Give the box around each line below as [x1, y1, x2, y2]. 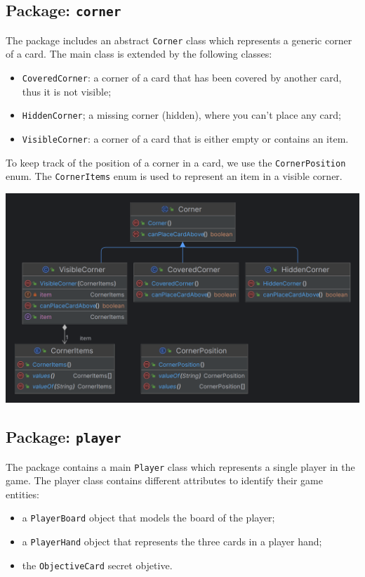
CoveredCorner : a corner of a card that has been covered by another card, [22, 70, 342, 85]
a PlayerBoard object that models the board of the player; [22, 510, 275, 525]
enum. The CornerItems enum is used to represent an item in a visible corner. [6, 169, 343, 183]
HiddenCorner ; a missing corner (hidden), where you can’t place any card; [22, 108, 341, 122]
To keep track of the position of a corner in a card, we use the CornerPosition [6, 155, 346, 169]
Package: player [6, 426, 121, 448]
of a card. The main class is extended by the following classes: [6, 46, 272, 61]
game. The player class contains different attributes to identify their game [6, 473, 323, 488]
